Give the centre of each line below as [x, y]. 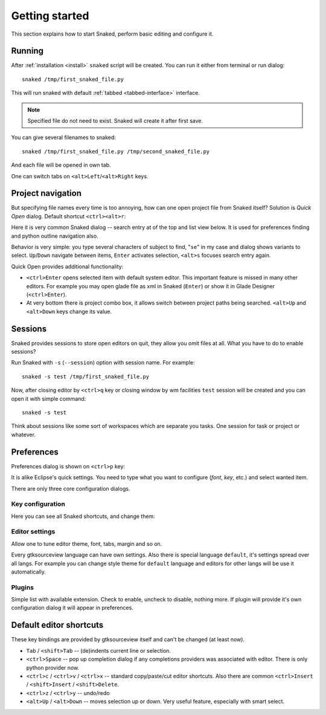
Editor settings [33, 532]
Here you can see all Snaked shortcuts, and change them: [83, 516]
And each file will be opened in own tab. [61, 165]
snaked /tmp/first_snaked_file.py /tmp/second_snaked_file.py [116, 151]
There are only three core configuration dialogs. [71, 488]
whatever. [24, 435]
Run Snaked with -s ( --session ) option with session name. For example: [103, 363]
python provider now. [53, 667]
